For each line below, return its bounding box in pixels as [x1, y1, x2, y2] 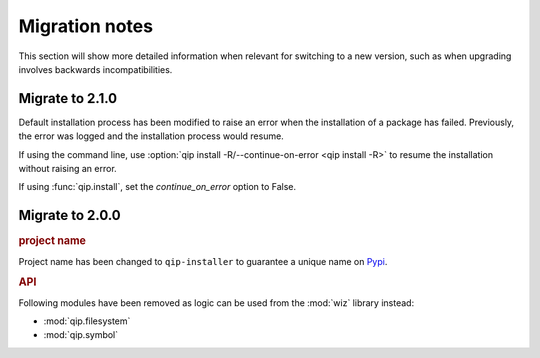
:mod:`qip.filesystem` [43, 315, 131, 327]
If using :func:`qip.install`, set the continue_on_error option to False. [18, 181, 297, 193]
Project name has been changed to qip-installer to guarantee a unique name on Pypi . [18, 255, 388, 267]
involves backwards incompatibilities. [18, 63, 173, 75]
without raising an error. [18, 163, 117, 175]
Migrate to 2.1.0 [18, 90, 118, 107]
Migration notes [18, 15, 154, 37]
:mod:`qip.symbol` [43, 329, 119, 341]
